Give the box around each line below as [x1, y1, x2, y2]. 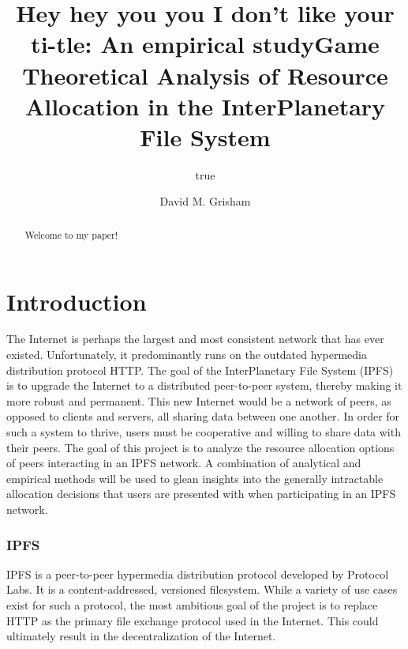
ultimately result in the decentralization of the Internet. [6, 628, 276, 644]
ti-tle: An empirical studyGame [31, 28, 380, 60]
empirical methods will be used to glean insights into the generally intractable [6, 470, 384, 486]
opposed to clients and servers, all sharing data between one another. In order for [6, 408, 400, 424]
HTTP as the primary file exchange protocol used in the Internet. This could [6, 612, 379, 628]
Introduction [6, 285, 147, 317]
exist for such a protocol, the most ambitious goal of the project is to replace [6, 596, 378, 613]
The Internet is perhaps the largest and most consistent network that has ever [6, 330, 384, 347]
